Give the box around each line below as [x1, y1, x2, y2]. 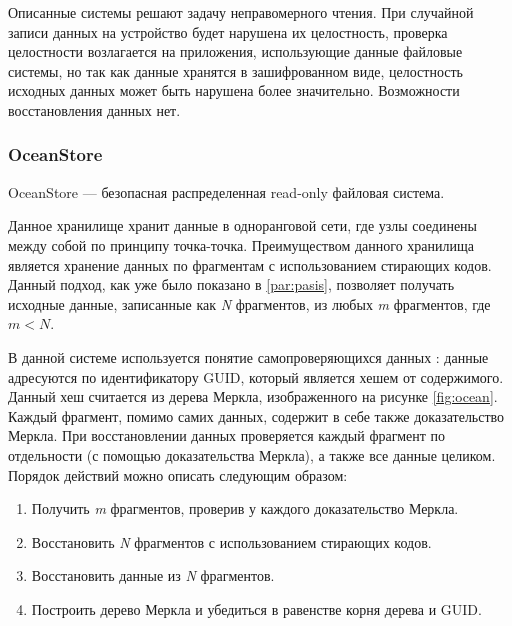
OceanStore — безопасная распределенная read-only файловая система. [8, 181, 445, 202]
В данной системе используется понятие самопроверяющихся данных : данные [8, 346, 489, 367]
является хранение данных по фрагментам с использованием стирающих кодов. [8, 254, 492, 275]
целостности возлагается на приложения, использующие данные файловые [8, 41, 463, 62]
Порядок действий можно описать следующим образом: [8, 464, 348, 485]
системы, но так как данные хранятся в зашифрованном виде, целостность [8, 60, 463, 81]
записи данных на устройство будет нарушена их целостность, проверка [8, 21, 448, 42]
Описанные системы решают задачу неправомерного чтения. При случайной [8, 2, 474, 22]
